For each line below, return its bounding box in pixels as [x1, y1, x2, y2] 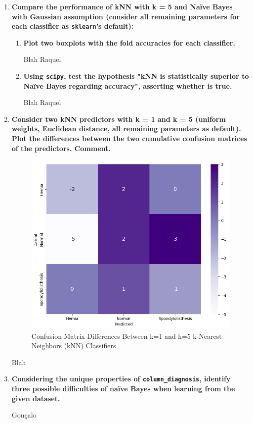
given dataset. [11, 393, 60, 403]
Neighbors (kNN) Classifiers [31, 340, 116, 351]
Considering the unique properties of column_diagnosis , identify [11, 373, 231, 384]
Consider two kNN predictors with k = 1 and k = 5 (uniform [11, 113, 226, 124]
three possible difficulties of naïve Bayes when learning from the [11, 383, 235, 393]
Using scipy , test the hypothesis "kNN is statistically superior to [23, 71, 249, 81]
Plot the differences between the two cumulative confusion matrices [11, 133, 247, 144]
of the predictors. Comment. [11, 143, 111, 153]
